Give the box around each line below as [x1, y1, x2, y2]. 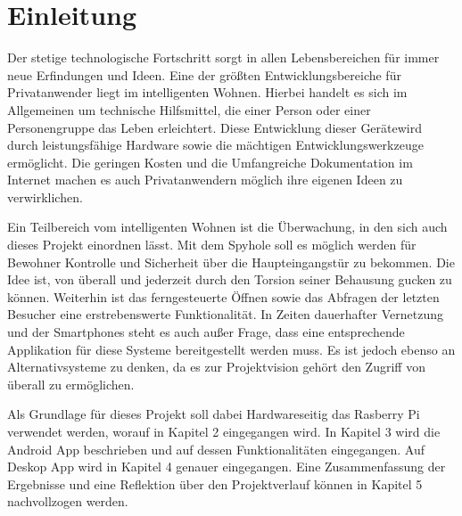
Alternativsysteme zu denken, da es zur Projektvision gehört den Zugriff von [7, 357, 425, 376]
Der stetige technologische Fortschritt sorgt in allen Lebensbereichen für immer [7, 48, 440, 67]
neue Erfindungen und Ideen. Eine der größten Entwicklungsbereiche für [7, 65, 401, 84]
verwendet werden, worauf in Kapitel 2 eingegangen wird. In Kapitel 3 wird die [7, 422, 441, 440]
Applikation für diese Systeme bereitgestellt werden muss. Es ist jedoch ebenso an [7, 340, 456, 358]
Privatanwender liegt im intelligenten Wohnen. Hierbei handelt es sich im [7, 83, 408, 102]
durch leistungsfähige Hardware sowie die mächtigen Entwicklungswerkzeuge [7, 135, 424, 154]
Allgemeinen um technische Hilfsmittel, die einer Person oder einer [7, 100, 371, 119]
